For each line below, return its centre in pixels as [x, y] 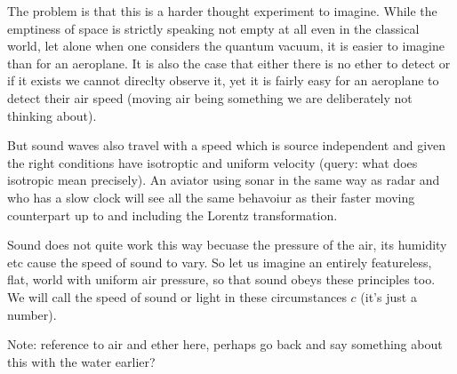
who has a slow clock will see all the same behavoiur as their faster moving [211, 197]
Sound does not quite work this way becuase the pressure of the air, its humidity [227, 245]
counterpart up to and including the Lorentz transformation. [172, 215]
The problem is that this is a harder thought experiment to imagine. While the [222, 11]
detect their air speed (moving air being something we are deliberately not [210, 97]
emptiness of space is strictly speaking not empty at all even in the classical [213, 28]
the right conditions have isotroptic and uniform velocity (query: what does [212, 162]
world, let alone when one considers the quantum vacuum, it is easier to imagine [226, 46]
